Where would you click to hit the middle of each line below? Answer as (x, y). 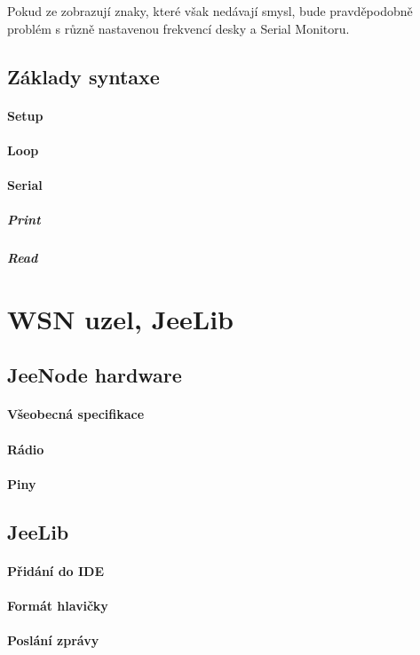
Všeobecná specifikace (76, 414)
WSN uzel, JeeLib (120, 318)
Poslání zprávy (53, 640)
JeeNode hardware (95, 375)
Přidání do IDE (56, 570)
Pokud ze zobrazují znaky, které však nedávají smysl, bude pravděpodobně (210, 11)
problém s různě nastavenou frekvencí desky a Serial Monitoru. (178, 28)
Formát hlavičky (58, 605)
